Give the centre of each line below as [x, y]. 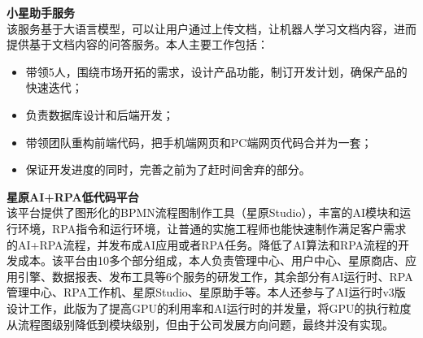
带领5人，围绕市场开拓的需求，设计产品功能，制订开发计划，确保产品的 [216, 71]
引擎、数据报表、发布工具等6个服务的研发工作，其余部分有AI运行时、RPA [215, 276]
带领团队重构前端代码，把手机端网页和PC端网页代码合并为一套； [199, 142]
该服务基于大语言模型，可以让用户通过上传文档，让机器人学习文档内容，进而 [211, 28]
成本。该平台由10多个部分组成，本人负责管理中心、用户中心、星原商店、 [211, 260]
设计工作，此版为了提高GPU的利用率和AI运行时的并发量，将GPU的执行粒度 [209, 308]
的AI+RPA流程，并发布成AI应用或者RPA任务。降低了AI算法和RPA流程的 [203, 244]
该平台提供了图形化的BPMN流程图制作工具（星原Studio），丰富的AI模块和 [203, 212]
